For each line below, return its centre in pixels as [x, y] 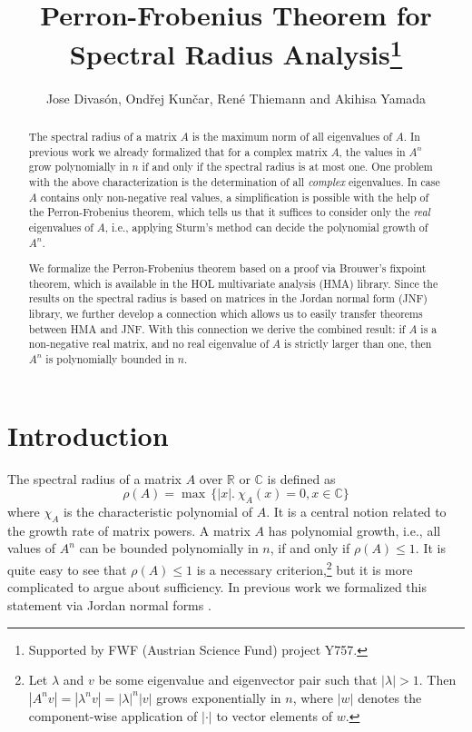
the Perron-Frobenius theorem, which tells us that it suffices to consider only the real [229, 212]
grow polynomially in [79, 167]
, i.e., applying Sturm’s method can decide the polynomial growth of [266, 227]
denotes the [390, 697]
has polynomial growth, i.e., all [354, 530]
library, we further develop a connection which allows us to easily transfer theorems [226, 314]
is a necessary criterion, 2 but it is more [305, 568]
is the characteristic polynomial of [158, 512]
